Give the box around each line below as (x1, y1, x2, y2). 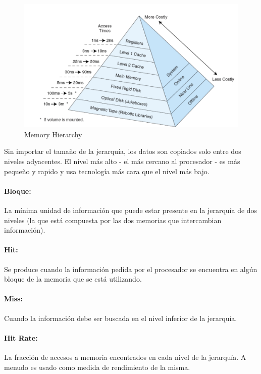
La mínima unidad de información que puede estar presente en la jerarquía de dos (4, 205, 257, 216)
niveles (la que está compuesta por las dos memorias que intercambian (4, 215, 222, 225)
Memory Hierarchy (24, 129, 82, 139)
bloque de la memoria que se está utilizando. (4, 274, 142, 284)
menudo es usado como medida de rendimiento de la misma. (4, 361, 190, 372)
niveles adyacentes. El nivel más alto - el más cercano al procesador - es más (4, 156, 240, 167)
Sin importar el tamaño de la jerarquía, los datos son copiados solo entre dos (4, 146, 241, 156)
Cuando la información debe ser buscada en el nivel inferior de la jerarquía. (4, 312, 237, 323)
